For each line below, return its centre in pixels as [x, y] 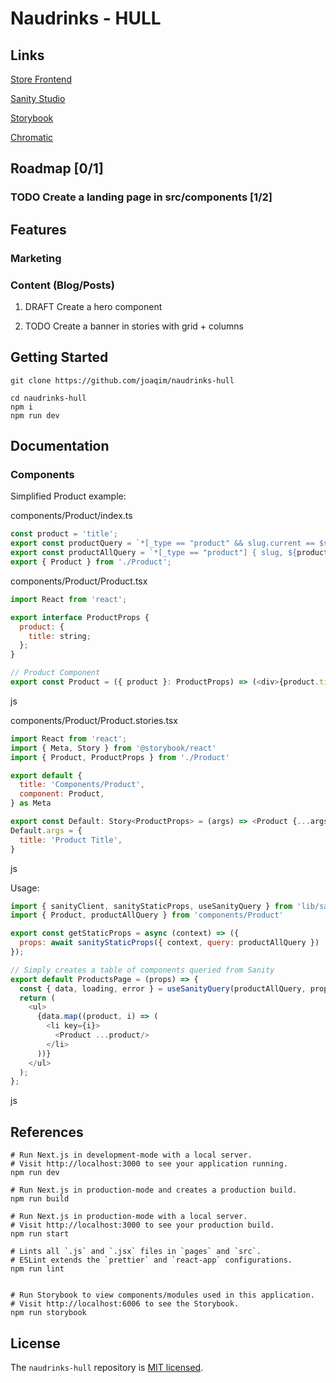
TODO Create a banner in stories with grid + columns [134, 326]
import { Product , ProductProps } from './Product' [120, 757]
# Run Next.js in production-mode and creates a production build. [154, 1190]
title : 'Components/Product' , [82, 785]
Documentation [60, 446]
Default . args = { [46, 830]
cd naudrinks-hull [48, 398]
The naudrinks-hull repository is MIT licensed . [107, 1367]
